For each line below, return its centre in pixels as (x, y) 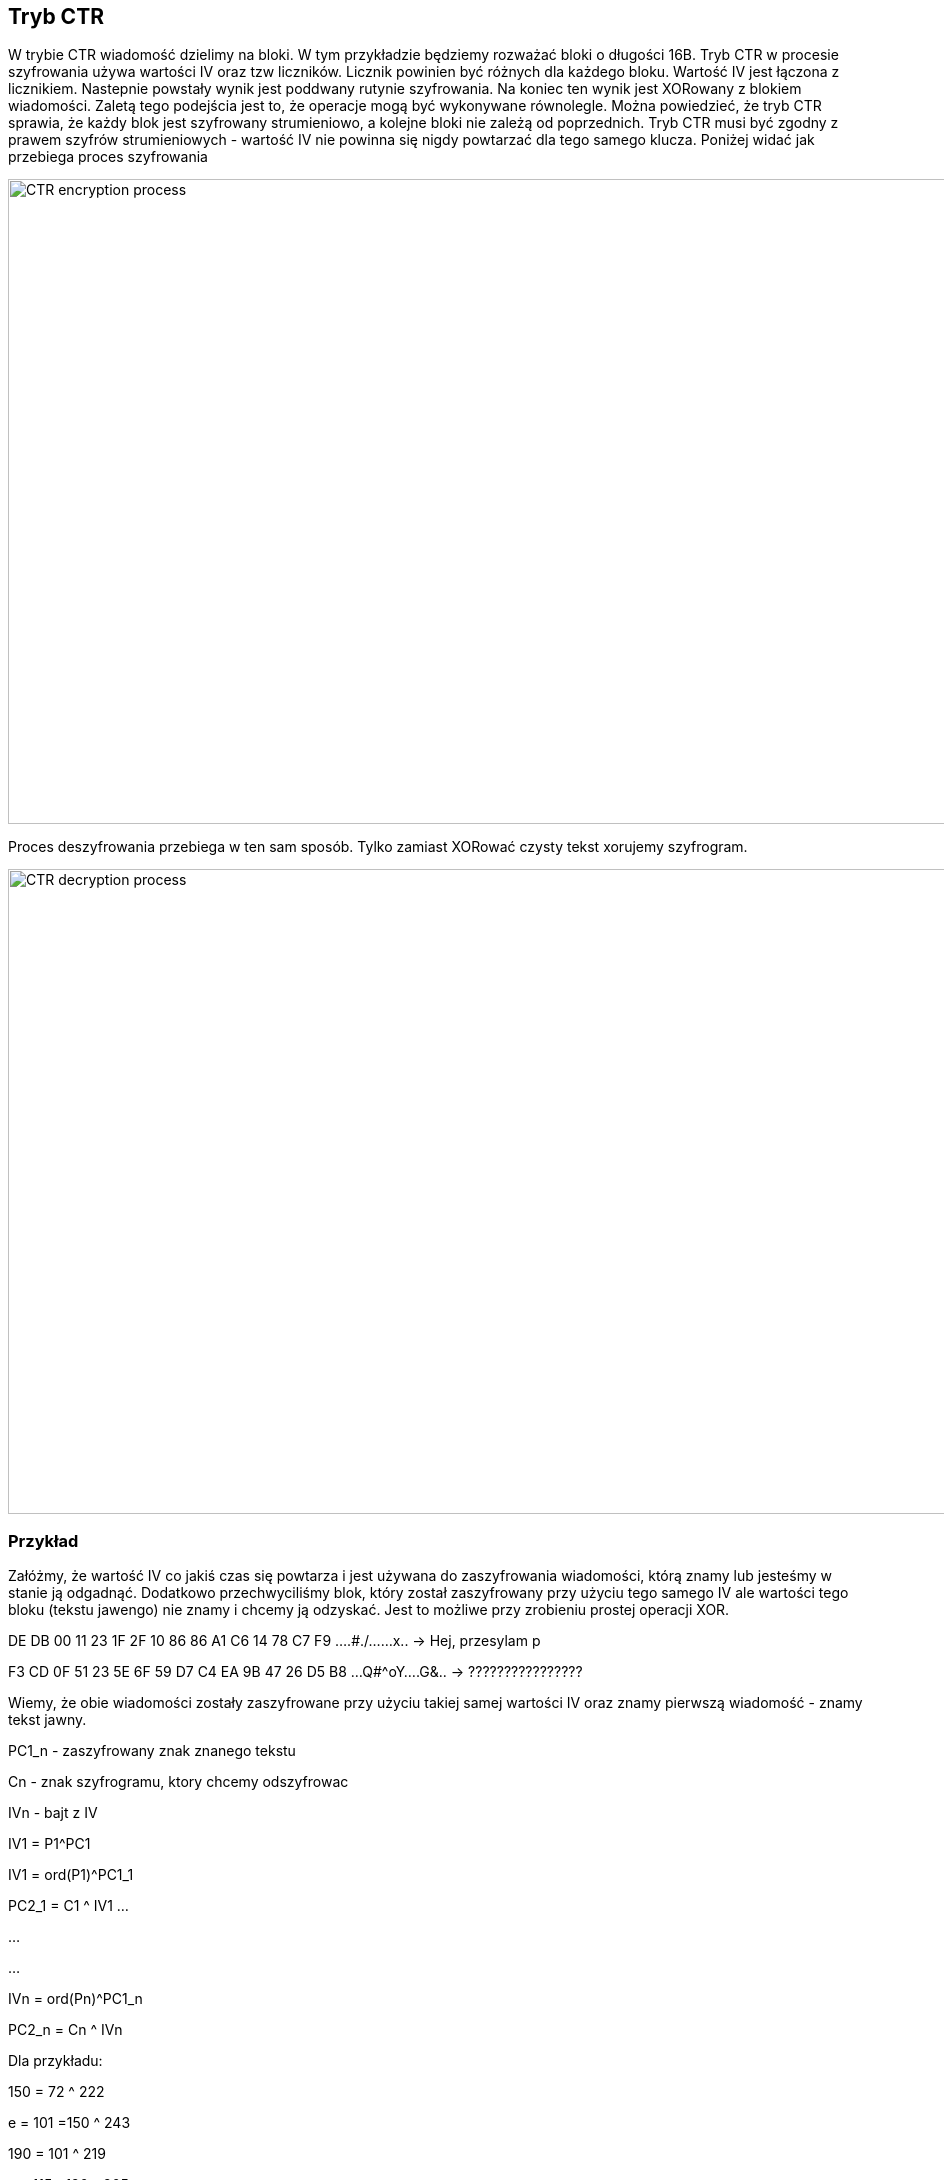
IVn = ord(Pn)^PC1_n (75, 1999)
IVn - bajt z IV (53, 1813)
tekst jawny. (47, 1720)
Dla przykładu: (55, 2061)
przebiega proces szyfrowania (108, 157)
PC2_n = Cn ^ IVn (65, 2030)
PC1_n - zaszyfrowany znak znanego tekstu (152, 1751)
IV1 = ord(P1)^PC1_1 (71, 1875)
